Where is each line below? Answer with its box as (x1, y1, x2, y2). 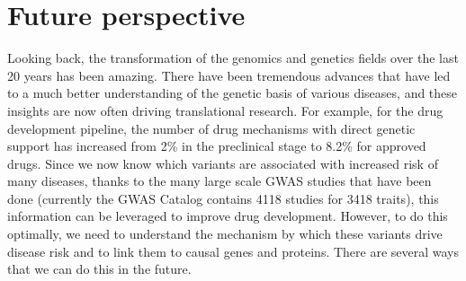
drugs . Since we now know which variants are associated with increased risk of (7, 154, 438, 172)
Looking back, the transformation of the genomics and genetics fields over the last (7, 48, 459, 67)
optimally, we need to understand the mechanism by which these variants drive (7, 224, 443, 243)
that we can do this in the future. (7, 259, 192, 278)
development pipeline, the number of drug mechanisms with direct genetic (7, 119, 416, 137)
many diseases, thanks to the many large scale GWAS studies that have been (7, 171, 432, 190)
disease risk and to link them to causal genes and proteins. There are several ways (7, 241, 460, 260)
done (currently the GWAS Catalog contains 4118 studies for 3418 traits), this (7, 189, 439, 207)
